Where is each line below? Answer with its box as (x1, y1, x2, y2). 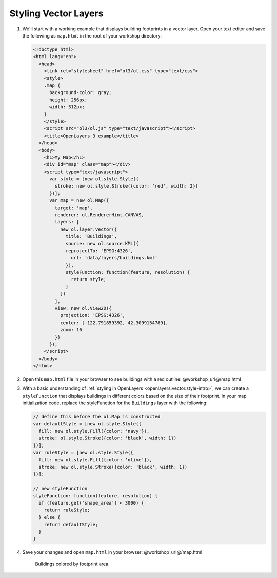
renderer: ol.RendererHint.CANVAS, (54, 212, 145, 218)
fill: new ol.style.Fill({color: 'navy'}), (38, 428, 150, 434)
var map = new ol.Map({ (49, 198, 109, 203)
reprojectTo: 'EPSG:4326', (65, 248, 133, 254)
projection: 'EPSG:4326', (60, 312, 126, 319)
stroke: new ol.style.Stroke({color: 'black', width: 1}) (38, 464, 188, 470)
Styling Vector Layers (9, 8, 104, 19)
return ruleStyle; (44, 507, 90, 513)
